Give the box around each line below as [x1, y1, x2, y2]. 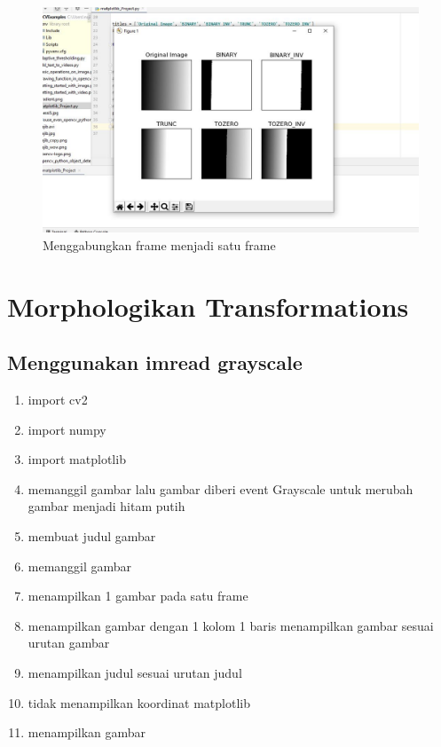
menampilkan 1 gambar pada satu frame [28, 586, 248, 605]
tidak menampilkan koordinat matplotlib [28, 693, 250, 712]
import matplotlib [28, 450, 126, 468]
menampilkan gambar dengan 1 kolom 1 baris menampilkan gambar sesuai [28, 616, 434, 634]
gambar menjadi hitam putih [28, 497, 185, 515]
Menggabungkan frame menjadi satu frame [43, 235, 276, 254]
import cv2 [28, 390, 88, 408]
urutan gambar [28, 633, 110, 652]
